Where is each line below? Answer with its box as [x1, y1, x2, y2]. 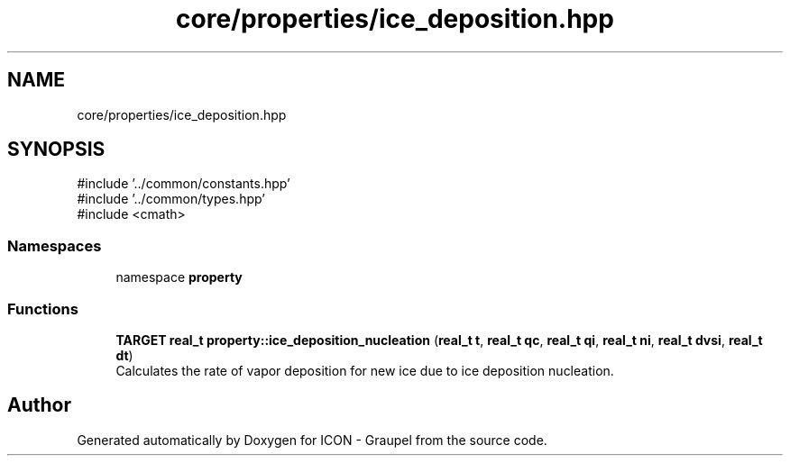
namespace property [115, 269, 243, 286]
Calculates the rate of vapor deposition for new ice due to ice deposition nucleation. [115, 362, 614, 378]
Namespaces [7, 236, 102, 255]
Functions [7, 299, 78, 318]
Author [7, 394, 71, 417]
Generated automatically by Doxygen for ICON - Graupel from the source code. [77, 431, 547, 448]
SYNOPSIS [7, 138, 106, 161]
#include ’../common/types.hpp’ [77, 191, 265, 207]
